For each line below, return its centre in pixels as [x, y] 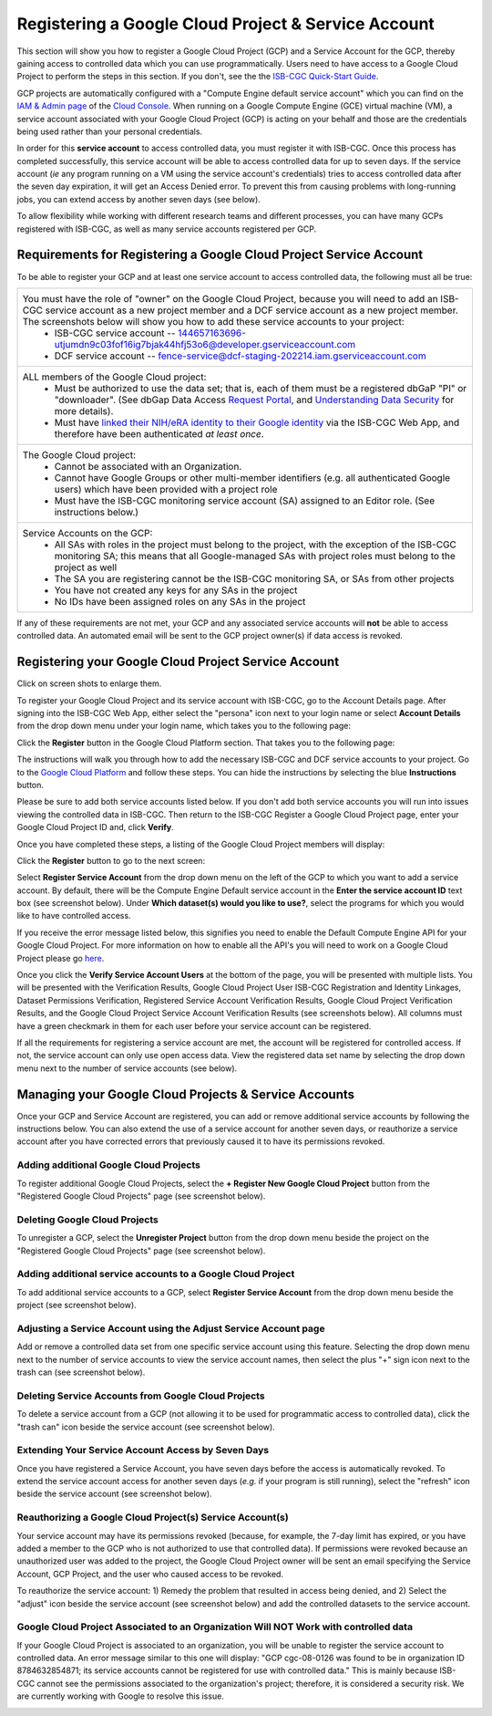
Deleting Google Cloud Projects [87, 1220]
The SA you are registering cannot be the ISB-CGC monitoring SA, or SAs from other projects [254, 578]
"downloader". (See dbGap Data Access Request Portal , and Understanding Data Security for [254, 400]
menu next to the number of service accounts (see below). [127, 1068]
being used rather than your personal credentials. [110, 131]
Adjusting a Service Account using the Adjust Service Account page [171, 1328]
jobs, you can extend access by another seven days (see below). [139, 199]
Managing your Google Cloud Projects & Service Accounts [186, 1094]
